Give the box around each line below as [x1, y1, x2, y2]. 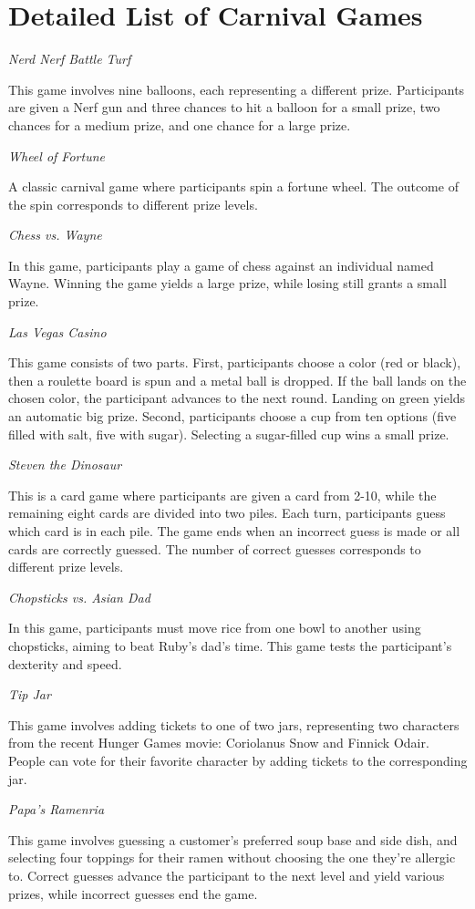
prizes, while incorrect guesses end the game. [8, 883, 258, 903]
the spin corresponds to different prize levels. [8, 194, 258, 213]
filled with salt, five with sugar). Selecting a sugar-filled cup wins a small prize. [8, 424, 449, 443]
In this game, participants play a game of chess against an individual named [8, 255, 434, 274]
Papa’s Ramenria [8, 800, 105, 819]
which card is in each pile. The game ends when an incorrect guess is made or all [8, 522, 460, 540]
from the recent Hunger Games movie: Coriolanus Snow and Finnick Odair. [8, 733, 429, 752]
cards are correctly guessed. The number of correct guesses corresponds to [8, 539, 421, 558]
